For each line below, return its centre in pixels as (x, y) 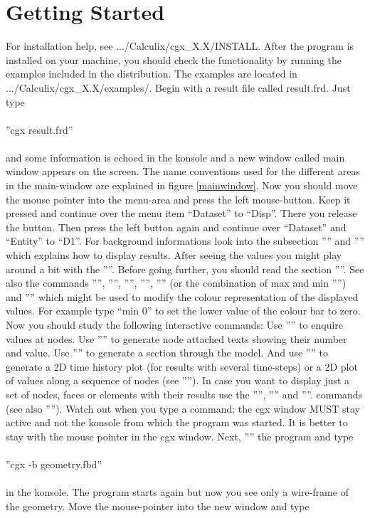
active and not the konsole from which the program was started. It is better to (177, 422)
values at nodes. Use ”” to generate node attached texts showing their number (176, 338)
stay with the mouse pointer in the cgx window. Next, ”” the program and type (180, 436)
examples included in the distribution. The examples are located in (152, 74)
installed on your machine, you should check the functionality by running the (174, 59)
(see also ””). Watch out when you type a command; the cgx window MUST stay (183, 408)
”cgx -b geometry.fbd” (54, 464)
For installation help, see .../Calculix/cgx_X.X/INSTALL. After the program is (180, 46)
